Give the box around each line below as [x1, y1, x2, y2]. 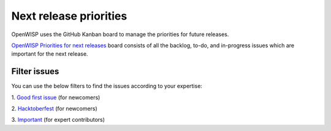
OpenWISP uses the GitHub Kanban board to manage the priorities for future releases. [11, 31, 229, 38]
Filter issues [11, 66, 59, 77]
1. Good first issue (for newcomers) [11, 94, 101, 101]
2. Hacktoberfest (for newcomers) [11, 105, 97, 113]
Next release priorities [11, 9, 127, 23]
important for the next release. [11, 50, 88, 58]
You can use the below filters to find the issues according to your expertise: [11, 83, 202, 90]
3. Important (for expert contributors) [11, 116, 105, 124]
